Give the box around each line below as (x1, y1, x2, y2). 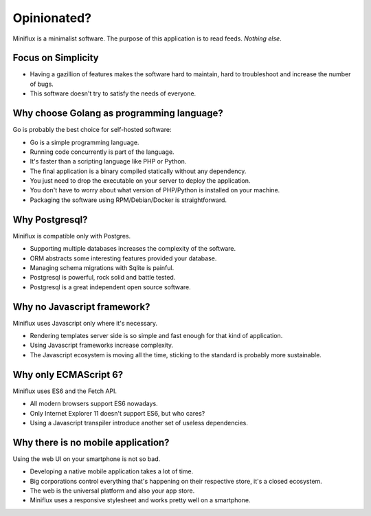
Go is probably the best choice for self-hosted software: (12, 126, 172, 134)
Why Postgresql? (12, 214, 88, 225)
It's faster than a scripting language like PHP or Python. (30, 157, 187, 166)
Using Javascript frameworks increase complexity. (30, 341, 174, 350)
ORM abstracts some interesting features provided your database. (30, 254, 217, 262)
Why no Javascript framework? (12, 301, 150, 313)
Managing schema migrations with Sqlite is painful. (30, 263, 175, 271)
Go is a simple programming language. (30, 138, 139, 146)
